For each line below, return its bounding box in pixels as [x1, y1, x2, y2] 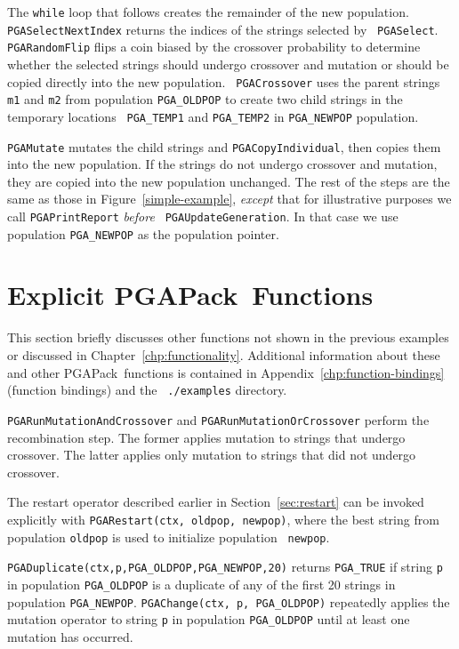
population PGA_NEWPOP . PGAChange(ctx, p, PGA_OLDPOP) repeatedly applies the [7, 592, 450, 611]
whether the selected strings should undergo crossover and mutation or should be [7, 54, 449, 73]
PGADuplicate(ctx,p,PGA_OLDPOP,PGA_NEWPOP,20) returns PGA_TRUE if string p [7, 557, 443, 576]
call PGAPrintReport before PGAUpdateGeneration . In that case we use [7, 206, 399, 225]
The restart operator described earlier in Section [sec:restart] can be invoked [7, 493, 424, 511]
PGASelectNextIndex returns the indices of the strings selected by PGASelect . [7, 20, 439, 38]
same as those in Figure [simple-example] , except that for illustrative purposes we [7, 189, 452, 208]
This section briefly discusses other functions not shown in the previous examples [7, 328, 449, 347]
